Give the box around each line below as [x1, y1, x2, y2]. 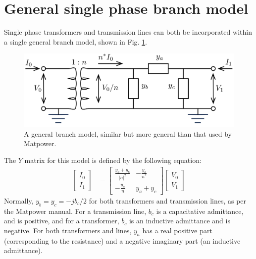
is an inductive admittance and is [129, 215, 230, 226]
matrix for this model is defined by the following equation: [24, 155, 202, 165]
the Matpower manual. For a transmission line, [4, 206, 147, 216]
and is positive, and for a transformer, [4, 215, 119, 226]
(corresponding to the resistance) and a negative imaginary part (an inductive [4, 235, 241, 246]
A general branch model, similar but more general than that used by [24, 128, 232, 139]
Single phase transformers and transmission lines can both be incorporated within [4, 27, 252, 37]
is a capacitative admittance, [156, 206, 244, 216]
